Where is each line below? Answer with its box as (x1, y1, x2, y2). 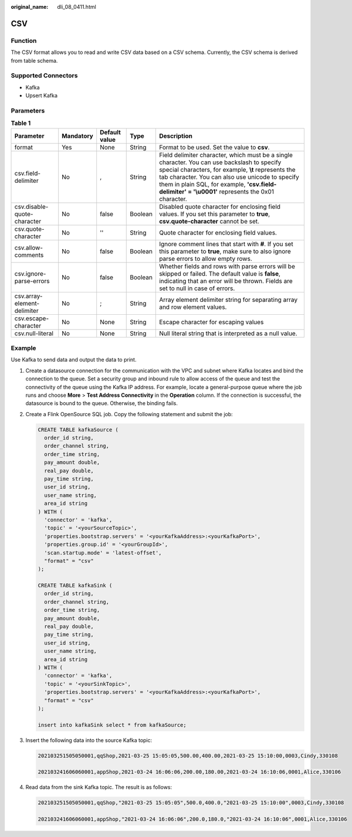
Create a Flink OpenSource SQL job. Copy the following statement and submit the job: (25, 410, 233, 417)
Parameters (11, 106, 45, 114)
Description (159, 132, 193, 140)
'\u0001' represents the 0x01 (192, 188, 274, 196)
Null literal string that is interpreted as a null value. (159, 329, 297, 337)
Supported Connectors (11, 72, 78, 80)
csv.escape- (14, 314, 49, 322)
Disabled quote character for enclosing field (159, 202, 281, 210)
